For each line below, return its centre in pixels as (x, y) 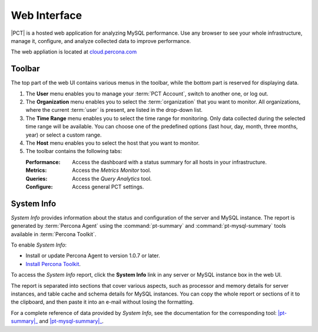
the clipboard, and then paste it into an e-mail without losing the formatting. (102, 302)
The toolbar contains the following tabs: (74, 151)
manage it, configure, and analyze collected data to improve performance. (101, 41)
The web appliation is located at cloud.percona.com (74, 52)
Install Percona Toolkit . (53, 264)
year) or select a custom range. (64, 135)
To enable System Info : (39, 245)
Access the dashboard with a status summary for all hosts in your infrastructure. (170, 162)
